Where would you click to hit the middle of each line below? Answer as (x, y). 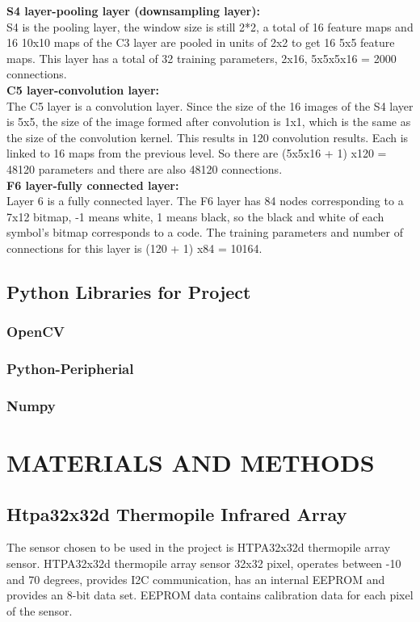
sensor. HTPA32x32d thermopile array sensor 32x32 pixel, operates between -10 (204, 563)
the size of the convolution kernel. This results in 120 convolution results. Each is (208, 137)
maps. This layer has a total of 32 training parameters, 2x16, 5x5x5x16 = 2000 (202, 58)
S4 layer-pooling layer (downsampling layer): (133, 11)
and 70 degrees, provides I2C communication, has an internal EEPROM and (196, 579)
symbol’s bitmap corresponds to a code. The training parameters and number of (205, 232)
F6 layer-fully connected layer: (93, 185)
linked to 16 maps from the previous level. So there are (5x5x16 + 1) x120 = (197, 153)
